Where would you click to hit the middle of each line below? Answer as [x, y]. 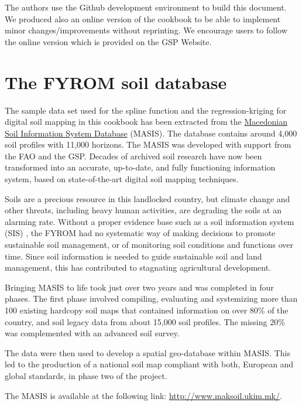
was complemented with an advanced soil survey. [92, 333]
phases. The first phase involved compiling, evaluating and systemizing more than [151, 298]
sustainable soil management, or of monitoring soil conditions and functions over [149, 245]
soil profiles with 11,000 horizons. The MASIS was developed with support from [148, 144]
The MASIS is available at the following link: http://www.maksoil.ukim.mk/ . [143, 395]
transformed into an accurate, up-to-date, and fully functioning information [140, 167]
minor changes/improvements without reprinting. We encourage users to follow [146, 30]
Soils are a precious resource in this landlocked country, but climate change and [147, 198]
